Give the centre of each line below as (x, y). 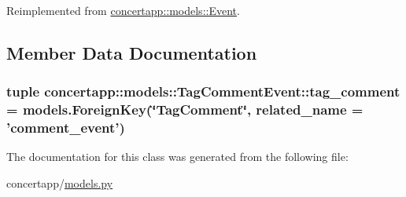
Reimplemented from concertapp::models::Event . (123, 10)
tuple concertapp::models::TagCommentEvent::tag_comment (203, 91)
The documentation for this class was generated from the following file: (177, 157)
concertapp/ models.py (60, 183)
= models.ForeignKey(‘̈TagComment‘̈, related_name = (185, 109)
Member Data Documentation (132, 52)
